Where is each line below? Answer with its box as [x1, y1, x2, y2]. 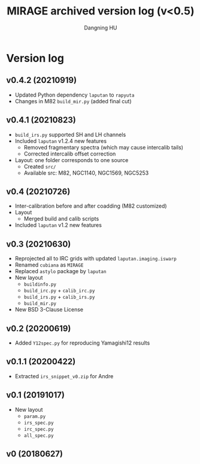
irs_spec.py [23, 420, 54, 426]
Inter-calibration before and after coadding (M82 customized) [14, 202, 167, 209]
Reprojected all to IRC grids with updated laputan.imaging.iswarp [14, 255, 177, 262]
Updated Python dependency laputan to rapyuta [14, 91, 135, 98]
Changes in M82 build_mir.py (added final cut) [14, 97, 132, 104]
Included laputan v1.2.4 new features [14, 137, 107, 145]
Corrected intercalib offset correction [23, 150, 116, 157]
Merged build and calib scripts [23, 215, 99, 223]
